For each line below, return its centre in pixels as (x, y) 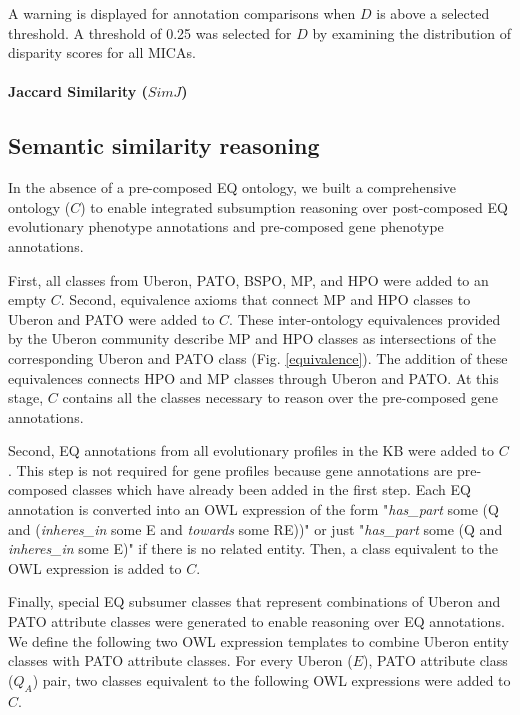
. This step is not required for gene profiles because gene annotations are (230, 469)
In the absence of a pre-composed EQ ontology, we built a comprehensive (232, 187)
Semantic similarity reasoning (164, 145)
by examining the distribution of (411, 32)
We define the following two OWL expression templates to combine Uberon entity (258, 640)
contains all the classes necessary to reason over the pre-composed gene (280, 397)
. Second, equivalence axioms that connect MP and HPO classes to (265, 299)
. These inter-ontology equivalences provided (365, 318)
